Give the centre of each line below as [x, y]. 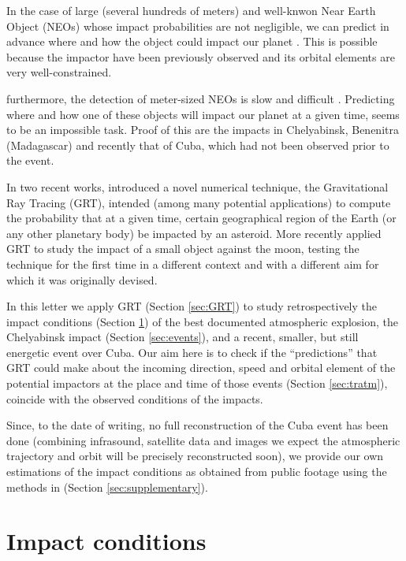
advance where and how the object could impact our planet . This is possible [192, 41]
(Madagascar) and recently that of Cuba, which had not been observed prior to [198, 145]
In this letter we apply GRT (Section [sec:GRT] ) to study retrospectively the [192, 306]
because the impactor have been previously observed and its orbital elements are [201, 56]
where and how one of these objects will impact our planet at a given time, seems [203, 114]
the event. [30, 160]
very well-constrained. [59, 72]
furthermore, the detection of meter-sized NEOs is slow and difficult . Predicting [201, 98]
